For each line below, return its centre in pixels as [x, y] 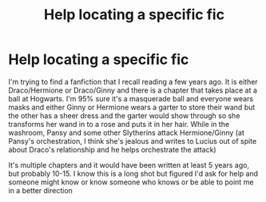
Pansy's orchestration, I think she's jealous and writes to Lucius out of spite [133, 141]
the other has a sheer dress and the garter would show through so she [124, 115]
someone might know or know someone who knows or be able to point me [131, 182]
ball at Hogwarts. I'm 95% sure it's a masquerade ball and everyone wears [131, 98]
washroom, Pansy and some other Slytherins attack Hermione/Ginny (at [127, 133]
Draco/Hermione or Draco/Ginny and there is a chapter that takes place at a [133, 90]
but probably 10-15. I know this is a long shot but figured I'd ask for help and [133, 173]
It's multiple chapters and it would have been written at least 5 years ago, [129, 164]
